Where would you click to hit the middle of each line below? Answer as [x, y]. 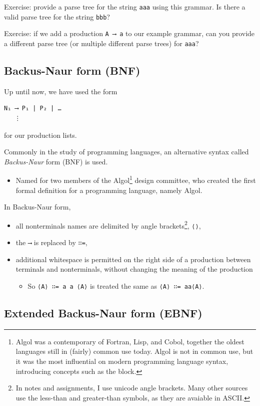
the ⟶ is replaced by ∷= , [51, 242]
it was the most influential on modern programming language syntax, [122, 361]
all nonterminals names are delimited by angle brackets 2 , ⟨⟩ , [108, 225]
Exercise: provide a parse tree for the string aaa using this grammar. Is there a [125, 7]
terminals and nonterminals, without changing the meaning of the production [134, 269]
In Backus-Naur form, [37, 207]
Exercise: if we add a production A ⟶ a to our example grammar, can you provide [129, 33]
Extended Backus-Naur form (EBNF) [103, 313]
